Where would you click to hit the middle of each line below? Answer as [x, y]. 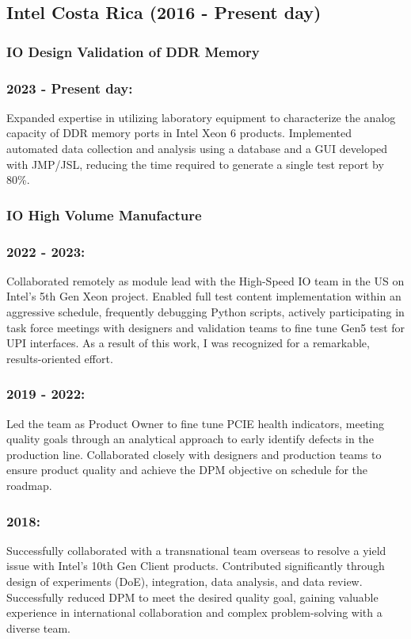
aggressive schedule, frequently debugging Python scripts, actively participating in [205, 312]
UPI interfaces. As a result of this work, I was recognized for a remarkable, [188, 343]
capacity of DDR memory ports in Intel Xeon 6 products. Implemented [179, 133]
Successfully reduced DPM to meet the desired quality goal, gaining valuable [192, 597]
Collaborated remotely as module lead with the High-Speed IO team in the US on [205, 280]
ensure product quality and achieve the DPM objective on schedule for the [187, 470]
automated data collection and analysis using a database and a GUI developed [197, 149]
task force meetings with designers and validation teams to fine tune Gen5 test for [206, 327]
